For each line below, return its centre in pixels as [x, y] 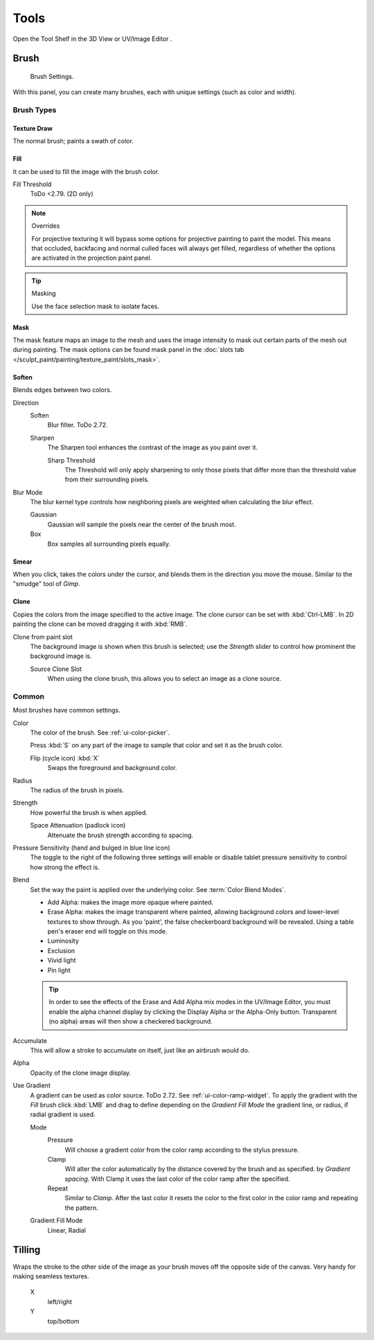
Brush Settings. [52, 76]
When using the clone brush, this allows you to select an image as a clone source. [164, 679]
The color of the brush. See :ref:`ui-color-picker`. [100, 733]
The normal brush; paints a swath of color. [73, 141]
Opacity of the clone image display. [81, 1073]
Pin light [59, 970]
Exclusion [61, 950]
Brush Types [35, 110]
